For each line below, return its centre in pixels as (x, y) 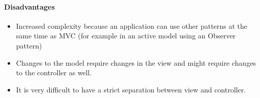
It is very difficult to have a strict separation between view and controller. (131, 89)
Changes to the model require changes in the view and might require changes (136, 62)
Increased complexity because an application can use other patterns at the (132, 26)
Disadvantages (29, 6)
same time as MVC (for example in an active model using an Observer (126, 36)
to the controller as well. (54, 72)
